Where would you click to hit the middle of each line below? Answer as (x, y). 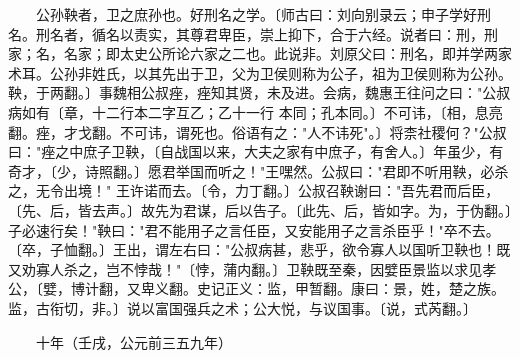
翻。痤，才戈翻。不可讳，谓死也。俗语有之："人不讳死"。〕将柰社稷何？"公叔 (257, 131)
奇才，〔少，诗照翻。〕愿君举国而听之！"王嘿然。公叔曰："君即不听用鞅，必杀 (258, 170)
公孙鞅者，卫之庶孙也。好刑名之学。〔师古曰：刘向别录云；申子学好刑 (263, 14)
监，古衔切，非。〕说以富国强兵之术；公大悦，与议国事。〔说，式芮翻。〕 (242, 307)
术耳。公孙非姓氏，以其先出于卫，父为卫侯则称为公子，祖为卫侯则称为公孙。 (260, 72)
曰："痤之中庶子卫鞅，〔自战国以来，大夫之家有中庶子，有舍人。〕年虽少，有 (256, 151)
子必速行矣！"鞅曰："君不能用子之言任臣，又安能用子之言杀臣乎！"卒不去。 (254, 229)
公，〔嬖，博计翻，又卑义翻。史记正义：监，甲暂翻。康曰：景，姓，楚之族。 (256, 288)
